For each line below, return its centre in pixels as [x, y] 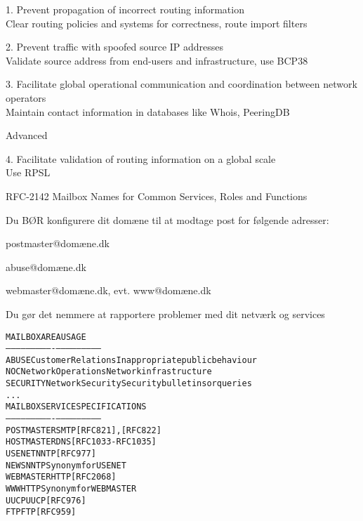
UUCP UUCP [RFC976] [46, 500]
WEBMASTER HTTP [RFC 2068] [61, 477]
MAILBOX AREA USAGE [46, 337]
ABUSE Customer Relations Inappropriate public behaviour [131, 360]
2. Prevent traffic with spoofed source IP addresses [115, 47]
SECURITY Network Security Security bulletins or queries [129, 384]
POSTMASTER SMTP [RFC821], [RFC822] [84, 430]
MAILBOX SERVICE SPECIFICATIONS [76, 407]
